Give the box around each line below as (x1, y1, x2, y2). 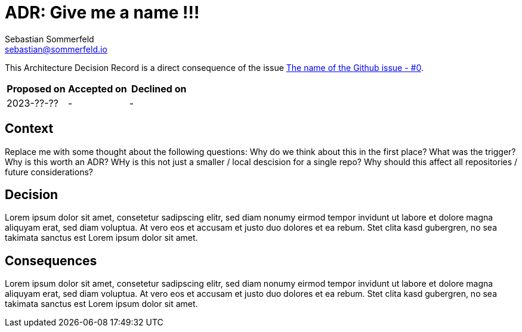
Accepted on (67, 82, 127, 95)
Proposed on (7, 82, 66, 95)
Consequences (5, 253, 97, 268)
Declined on (131, 82, 187, 95)
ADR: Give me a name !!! (5, 2, 200, 23)
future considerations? (5, 166, 93, 177)
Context (5, 121, 54, 136)
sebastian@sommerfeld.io (5, 44, 107, 54)
